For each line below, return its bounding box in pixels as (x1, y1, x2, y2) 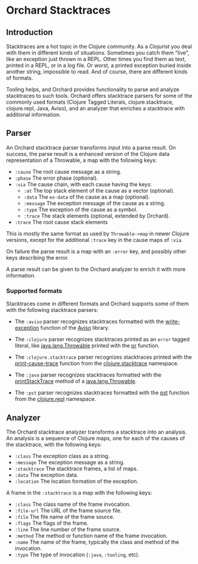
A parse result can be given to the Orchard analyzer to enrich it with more (6, 265, 186, 273)
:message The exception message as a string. (14, 458, 125, 466)
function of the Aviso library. (40, 324, 110, 332)
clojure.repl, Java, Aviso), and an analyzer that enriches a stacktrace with (6, 105, 185, 111)
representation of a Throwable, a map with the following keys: (6, 157, 157, 164)
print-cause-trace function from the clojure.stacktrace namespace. (14, 360, 179, 367)
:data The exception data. (14, 471, 79, 478)
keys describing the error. (6, 254, 69, 261)
